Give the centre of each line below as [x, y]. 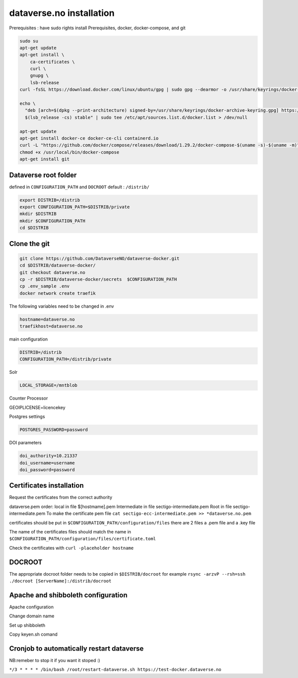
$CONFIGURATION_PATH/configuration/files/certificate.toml [83, 539]
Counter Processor [29, 398]
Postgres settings [27, 417]
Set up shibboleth [27, 625]
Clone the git [29, 244]
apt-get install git [44, 159]
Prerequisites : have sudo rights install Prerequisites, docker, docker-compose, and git [97, 28]
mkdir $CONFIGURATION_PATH [52, 221]
